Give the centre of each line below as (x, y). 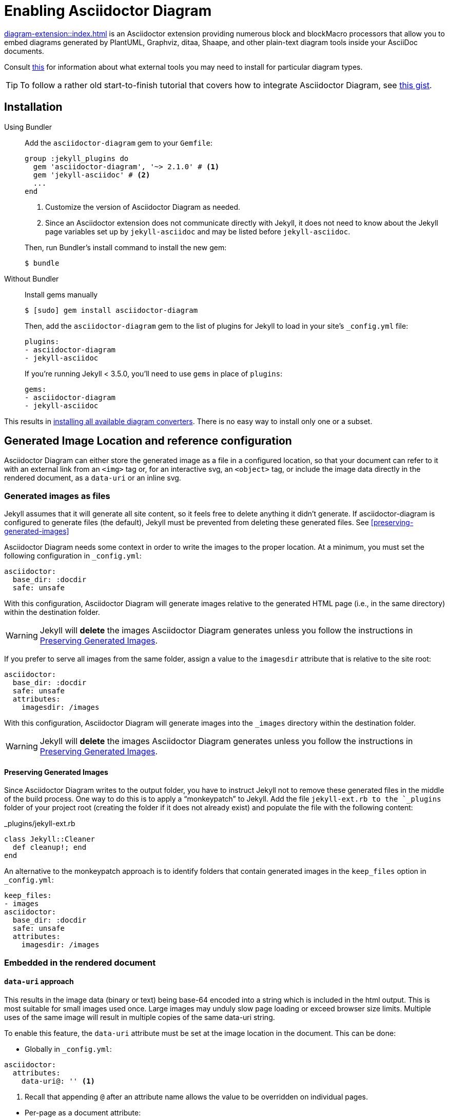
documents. (24, 51)
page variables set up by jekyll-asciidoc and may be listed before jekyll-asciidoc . (198, 231)
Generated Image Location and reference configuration (148, 441)
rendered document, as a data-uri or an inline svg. (93, 478)
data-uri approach (39, 982)
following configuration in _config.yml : (73, 556)
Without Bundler (32, 278)
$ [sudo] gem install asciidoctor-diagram (111, 310)
